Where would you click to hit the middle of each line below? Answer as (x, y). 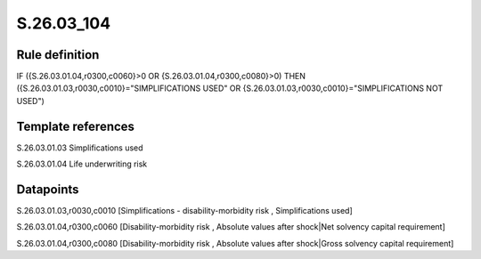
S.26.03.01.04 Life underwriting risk (82, 164)
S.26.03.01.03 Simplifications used (80, 148)
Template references (76, 126)
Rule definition (58, 55)
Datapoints (48, 189)
